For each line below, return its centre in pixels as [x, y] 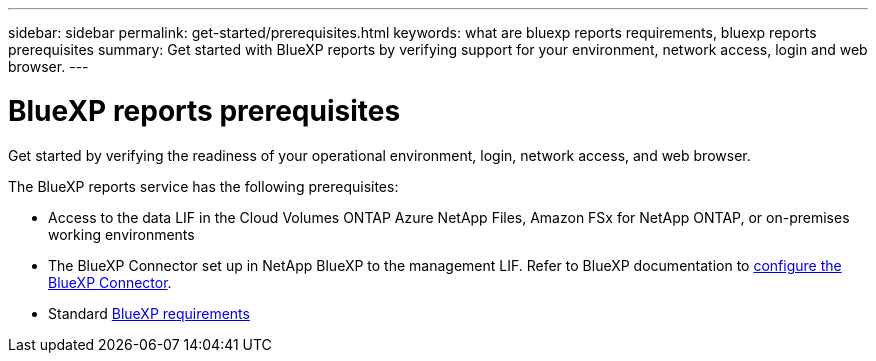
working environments [121, 234]
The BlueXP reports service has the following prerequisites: [203, 186]
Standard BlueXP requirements [149, 313]
